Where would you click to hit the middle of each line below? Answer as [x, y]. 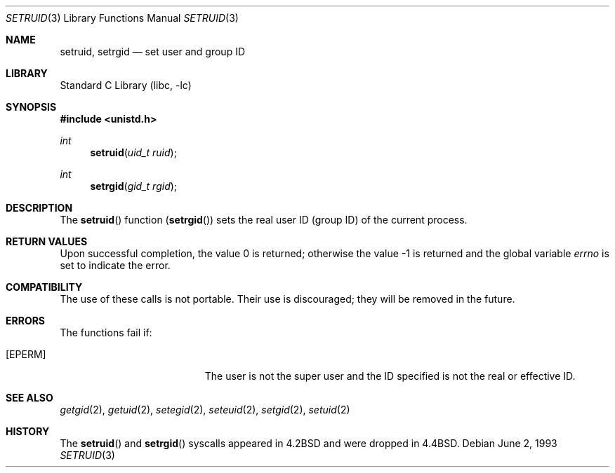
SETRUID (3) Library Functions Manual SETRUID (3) [122, 18]
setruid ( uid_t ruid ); [133, 152]
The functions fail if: [106, 333]
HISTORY [28, 431]
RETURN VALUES [47, 241]
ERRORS [26, 321]
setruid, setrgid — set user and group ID [153, 52]
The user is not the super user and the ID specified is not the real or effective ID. [390, 376]
